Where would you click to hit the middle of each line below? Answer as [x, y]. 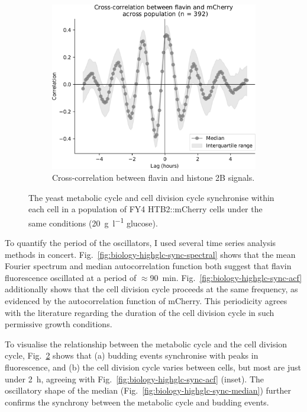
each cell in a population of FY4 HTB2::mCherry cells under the [146, 209]
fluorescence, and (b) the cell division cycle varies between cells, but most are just [153, 367]
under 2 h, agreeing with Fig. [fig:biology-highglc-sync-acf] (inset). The [134, 379]
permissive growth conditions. [59, 324]
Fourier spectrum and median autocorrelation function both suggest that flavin [148, 266]
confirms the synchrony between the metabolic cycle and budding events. [137, 402]
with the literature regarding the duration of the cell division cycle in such [140, 312]
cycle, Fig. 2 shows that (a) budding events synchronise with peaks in [132, 355]
